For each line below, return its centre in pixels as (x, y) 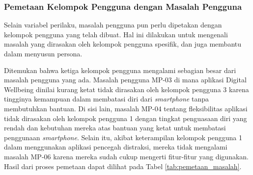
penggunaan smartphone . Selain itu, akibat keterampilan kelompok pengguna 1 (123, 137)
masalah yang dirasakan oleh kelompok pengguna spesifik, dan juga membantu (123, 44)
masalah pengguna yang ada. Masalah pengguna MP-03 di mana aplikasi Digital (125, 80)
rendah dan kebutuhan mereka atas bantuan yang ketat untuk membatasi (115, 128)
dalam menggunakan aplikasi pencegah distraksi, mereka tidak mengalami (116, 147)
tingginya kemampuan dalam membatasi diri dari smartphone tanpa (106, 99)
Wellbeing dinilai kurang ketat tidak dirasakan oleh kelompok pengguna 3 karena (126, 89)
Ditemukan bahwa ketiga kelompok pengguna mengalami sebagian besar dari (120, 70)
